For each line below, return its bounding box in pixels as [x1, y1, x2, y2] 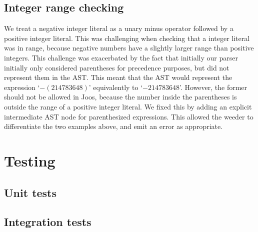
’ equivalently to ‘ [88, 81, 143, 92]
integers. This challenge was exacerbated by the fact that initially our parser [4, 52, 238, 62]
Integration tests [4, 214, 91, 229]
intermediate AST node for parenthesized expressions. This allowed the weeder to [4, 111, 253, 121]
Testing [4, 150, 55, 170]
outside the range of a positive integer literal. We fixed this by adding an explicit [4, 101, 252, 111]
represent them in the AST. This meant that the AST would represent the [4, 72, 232, 82]
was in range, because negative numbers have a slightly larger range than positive [4, 42, 254, 53]
